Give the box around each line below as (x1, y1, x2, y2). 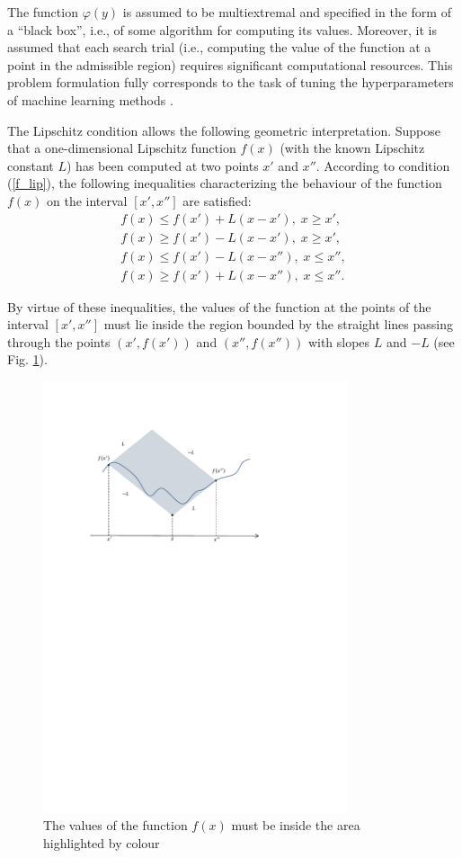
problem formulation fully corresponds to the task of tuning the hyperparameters (7, 73, 454, 92)
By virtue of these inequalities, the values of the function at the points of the (7, 297, 431, 316)
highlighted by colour (43, 833, 160, 852)
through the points (7, 332, 111, 351)
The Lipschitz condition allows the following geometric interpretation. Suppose (7, 121, 441, 139)
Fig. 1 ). (7, 350, 48, 369)
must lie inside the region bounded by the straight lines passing (103, 315, 453, 334)
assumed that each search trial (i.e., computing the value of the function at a (7, 38, 431, 57)
